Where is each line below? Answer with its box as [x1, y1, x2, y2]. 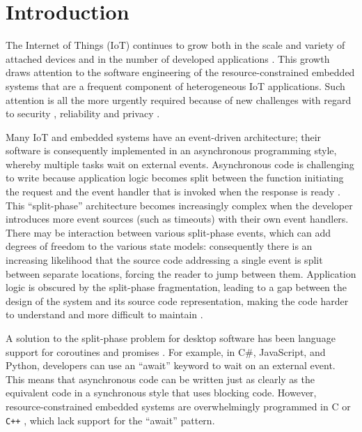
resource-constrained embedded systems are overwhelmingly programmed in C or [6, 399, 351, 413]
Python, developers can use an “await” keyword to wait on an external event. [6, 358, 336, 373]
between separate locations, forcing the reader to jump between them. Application [6, 266, 356, 281]
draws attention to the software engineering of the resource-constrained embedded [6, 65, 355, 80]
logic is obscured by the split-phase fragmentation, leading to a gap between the [6, 280, 347, 295]
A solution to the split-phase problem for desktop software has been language [6, 331, 336, 345]
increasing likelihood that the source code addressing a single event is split [6, 253, 323, 267]
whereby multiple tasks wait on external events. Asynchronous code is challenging [6, 156, 354, 171]
